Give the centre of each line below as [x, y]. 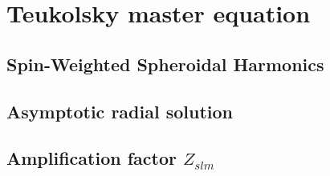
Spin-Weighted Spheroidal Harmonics [165, 64]
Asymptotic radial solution [120, 111]
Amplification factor [92, 158]
